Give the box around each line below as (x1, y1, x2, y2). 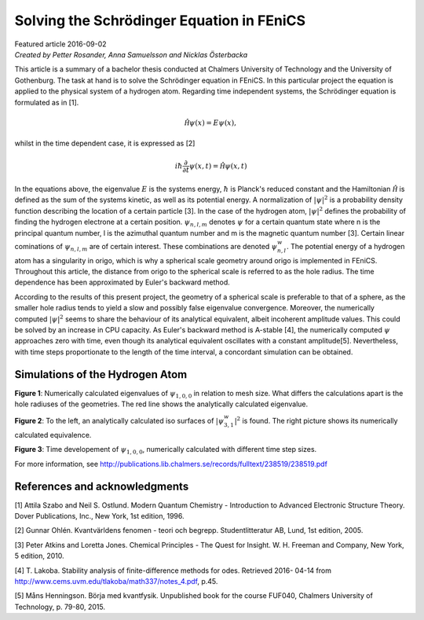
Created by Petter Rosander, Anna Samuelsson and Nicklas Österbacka (14, 50, 248, 59)
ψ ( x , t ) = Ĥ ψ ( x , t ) (188, 161, 247, 171)
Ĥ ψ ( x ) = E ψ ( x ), (184, 118, 237, 127)
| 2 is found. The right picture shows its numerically (234, 415, 398, 426)
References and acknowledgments (14, 479, 189, 493)
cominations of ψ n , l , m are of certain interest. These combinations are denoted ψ (14, 241, 278, 253)
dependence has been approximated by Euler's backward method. (14, 277, 231, 287)
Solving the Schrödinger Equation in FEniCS (14, 12, 306, 29)
